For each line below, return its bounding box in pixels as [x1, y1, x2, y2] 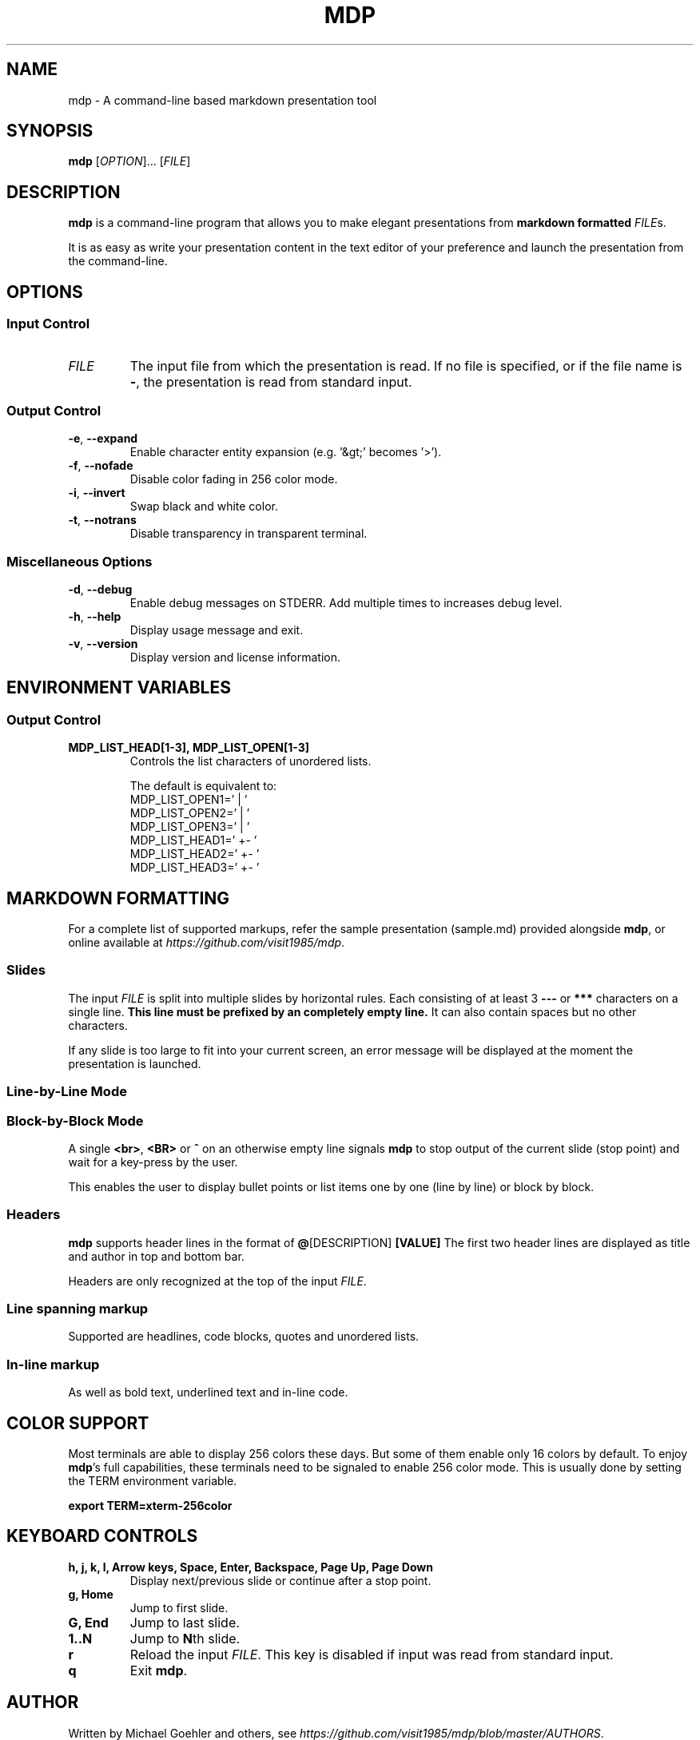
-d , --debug [68, 582, 133, 596]
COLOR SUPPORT [6, 1412, 149, 1433]
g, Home [68, 1587, 113, 1601]
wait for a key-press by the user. [68, 1154, 238, 1169]
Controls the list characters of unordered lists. [129, 754, 372, 769]
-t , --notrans [68, 513, 137, 527]
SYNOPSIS [6, 121, 93, 141]
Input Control [6, 316, 90, 332]
